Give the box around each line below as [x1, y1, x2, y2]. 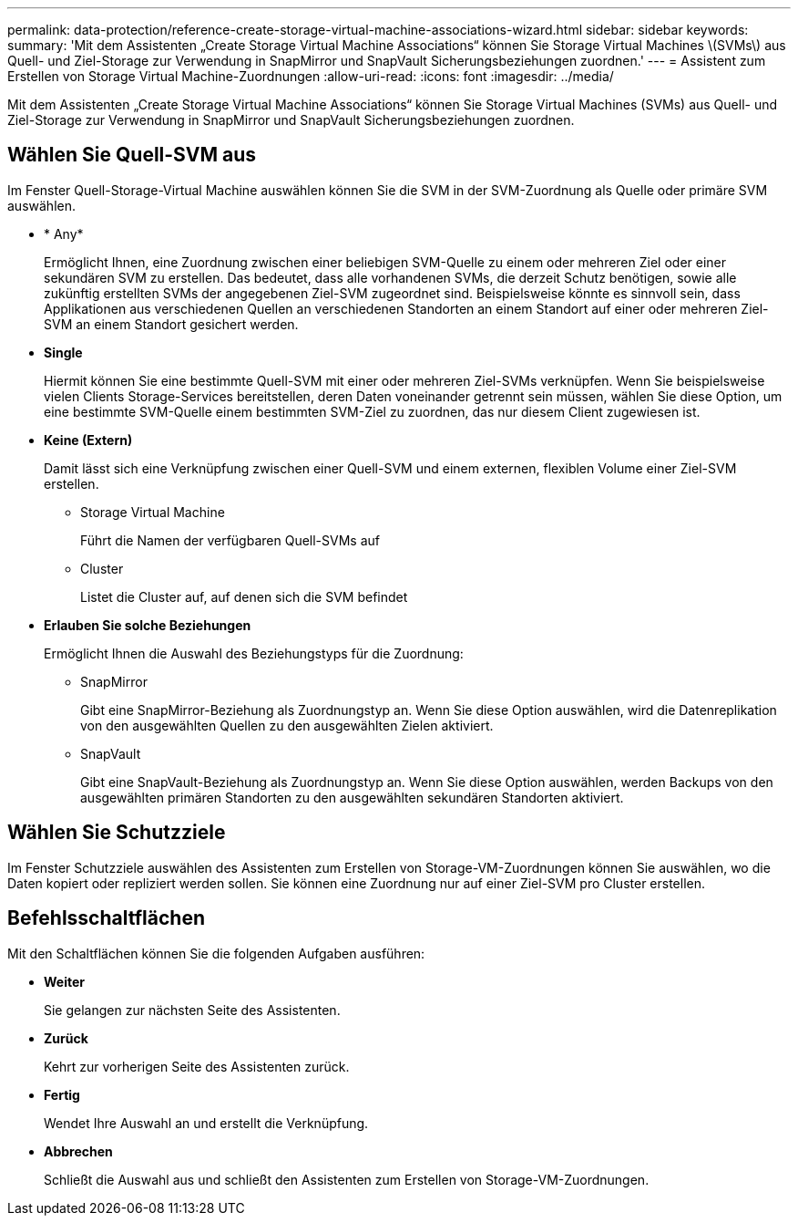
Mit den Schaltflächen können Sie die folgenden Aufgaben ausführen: [7, 945, 425, 961]
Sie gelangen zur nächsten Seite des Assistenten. [44, 1001, 341, 1018]
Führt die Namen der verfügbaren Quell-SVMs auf [80, 532, 380, 548]
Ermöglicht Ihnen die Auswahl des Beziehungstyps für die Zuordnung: [44, 645, 464, 661]
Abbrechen [44, 1143, 113, 1159]
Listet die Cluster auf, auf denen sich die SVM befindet [80, 588, 408, 605]
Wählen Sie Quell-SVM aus [7, 143, 257, 167]
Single [44, 344, 83, 360]
